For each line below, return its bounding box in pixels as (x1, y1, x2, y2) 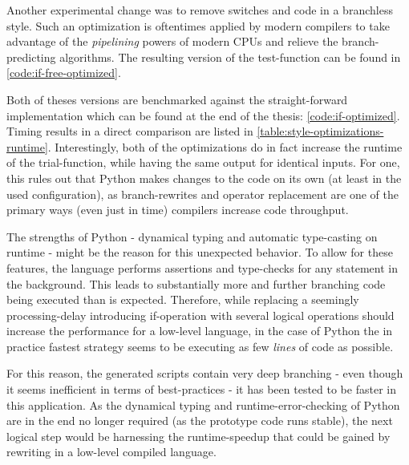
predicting (6, 48, 56, 65)
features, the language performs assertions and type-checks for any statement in (6, 259, 398, 276)
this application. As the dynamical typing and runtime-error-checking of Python (6, 396, 400, 413)
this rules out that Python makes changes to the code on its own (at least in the (6, 169, 402, 186)
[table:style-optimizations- (257, 123, 384, 139)
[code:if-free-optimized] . (6, 64, 121, 81)
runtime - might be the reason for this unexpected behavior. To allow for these (6, 244, 393, 261)
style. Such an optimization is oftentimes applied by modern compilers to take (6, 17, 390, 34)
